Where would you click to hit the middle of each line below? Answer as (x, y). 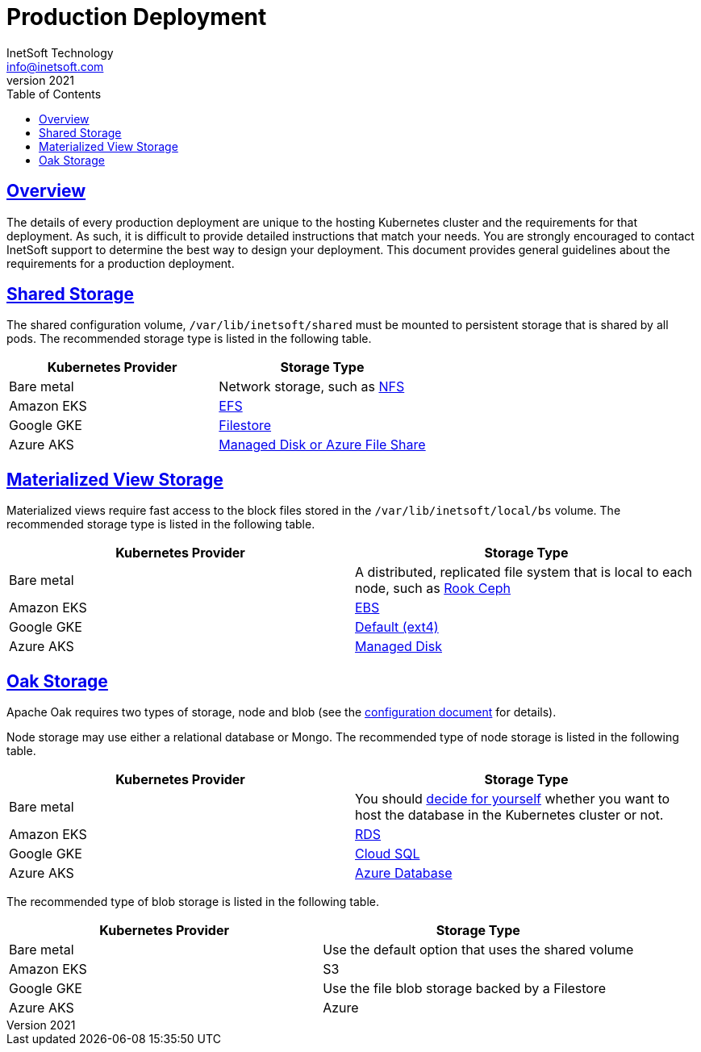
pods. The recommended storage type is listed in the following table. (189, 339)
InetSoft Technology (60, 52)
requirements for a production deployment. (121, 263)
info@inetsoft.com (55, 66)
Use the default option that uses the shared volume (478, 950)
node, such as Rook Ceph (433, 589)
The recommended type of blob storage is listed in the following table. (193, 902)
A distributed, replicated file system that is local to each (524, 572)
